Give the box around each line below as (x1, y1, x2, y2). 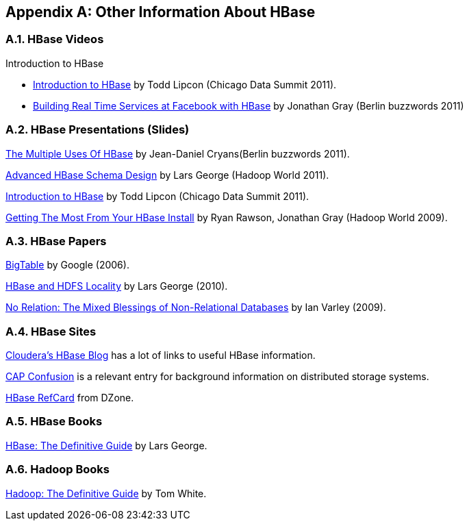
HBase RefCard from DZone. (5, 392, 134, 404)
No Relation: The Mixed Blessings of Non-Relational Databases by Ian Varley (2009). (5, 301, 386, 314)
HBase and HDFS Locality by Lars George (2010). (5, 280, 228, 292)
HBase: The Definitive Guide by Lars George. (5, 439, 207, 451)
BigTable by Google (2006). (5, 259, 129, 271)
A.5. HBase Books (5, 414, 103, 429)
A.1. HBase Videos (5, 32, 104, 47)
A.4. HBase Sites (5, 324, 97, 338)
